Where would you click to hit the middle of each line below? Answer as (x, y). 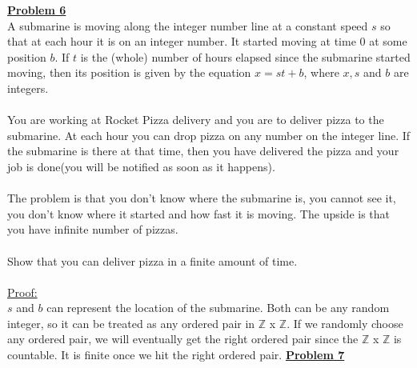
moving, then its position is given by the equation (129, 72)
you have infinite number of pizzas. (93, 229)
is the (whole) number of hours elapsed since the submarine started (245, 56)
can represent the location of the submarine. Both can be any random (218, 308)
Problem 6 (37, 10)
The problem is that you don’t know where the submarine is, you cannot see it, (202, 198)
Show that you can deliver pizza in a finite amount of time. (152, 260)
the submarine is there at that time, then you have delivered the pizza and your (203, 151)
